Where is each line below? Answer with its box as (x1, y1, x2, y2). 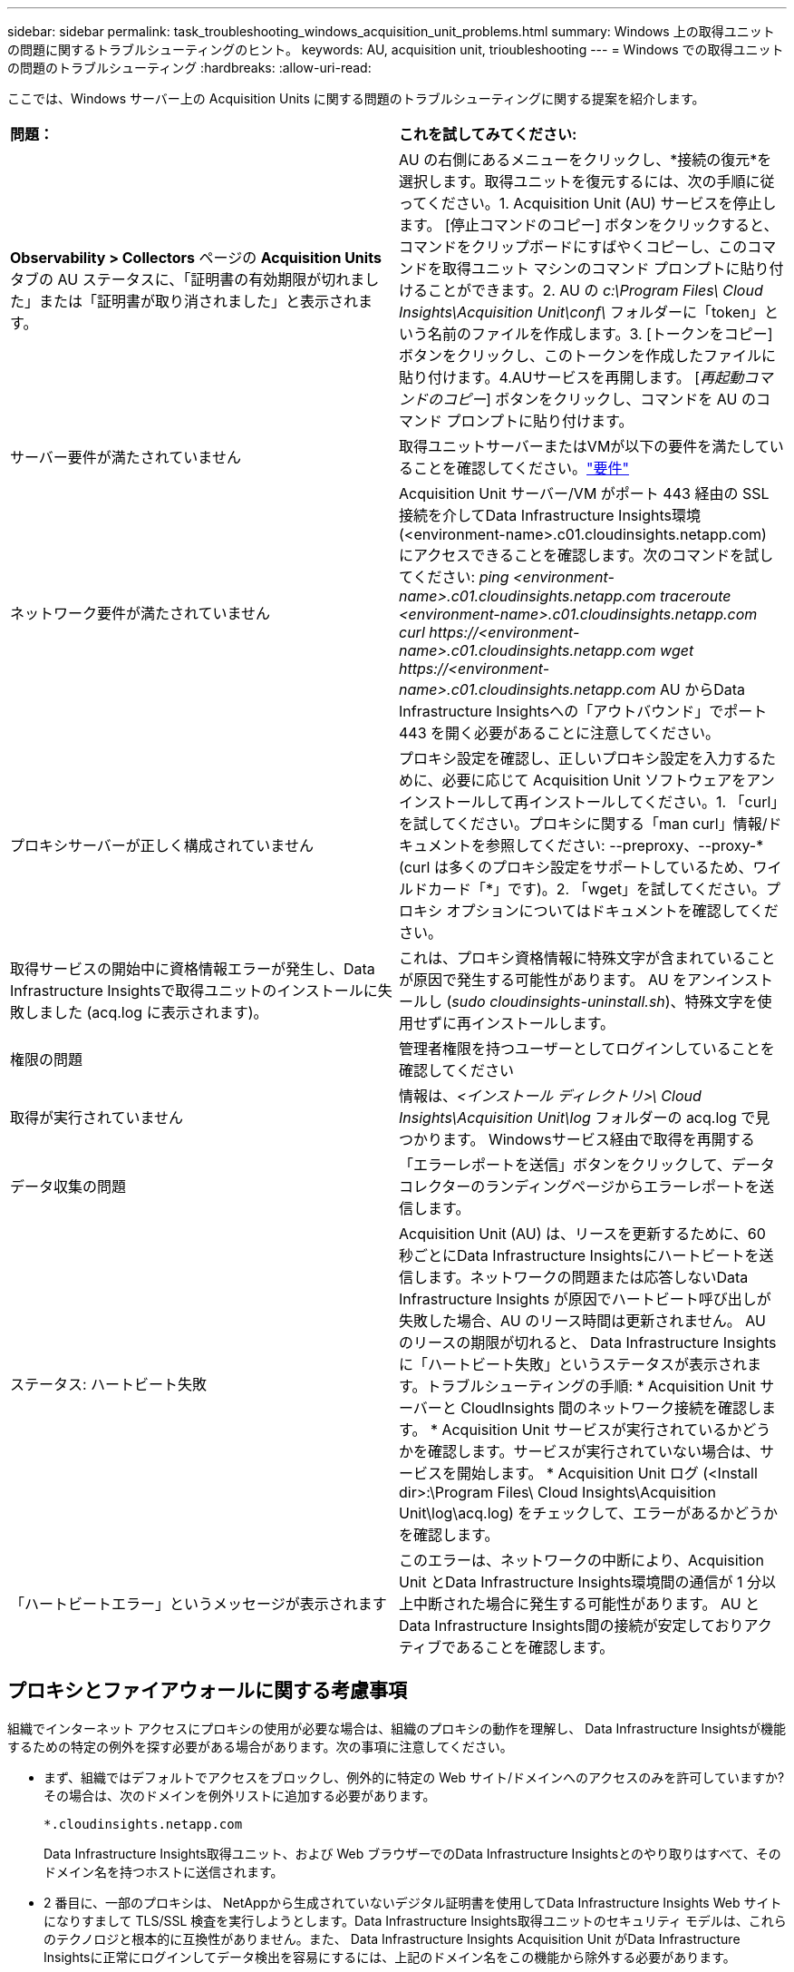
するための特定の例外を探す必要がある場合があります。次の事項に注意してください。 (7, 1738, 513, 1754)
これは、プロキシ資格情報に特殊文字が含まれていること (399, 949, 776, 967)
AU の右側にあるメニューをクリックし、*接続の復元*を (399, 151, 772, 169)
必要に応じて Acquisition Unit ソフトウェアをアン (441, 771, 775, 789)
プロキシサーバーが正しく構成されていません (10, 836, 314, 854)
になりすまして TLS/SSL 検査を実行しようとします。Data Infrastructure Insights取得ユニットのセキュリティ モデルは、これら (44, 1912, 787, 1928)
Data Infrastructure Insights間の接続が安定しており (399, 1616, 744, 1635)
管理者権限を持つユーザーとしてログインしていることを (399, 1040, 775, 1058)
